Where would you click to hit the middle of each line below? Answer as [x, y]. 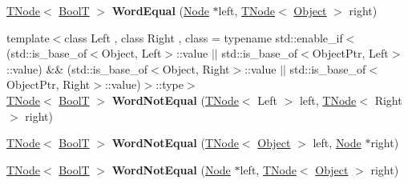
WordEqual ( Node [160, 10]
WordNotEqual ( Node [171, 169]
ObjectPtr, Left [350, 53]
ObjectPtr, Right [48, 84]
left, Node [337, 143]
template [28, 37]
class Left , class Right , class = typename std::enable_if [204, 37]
